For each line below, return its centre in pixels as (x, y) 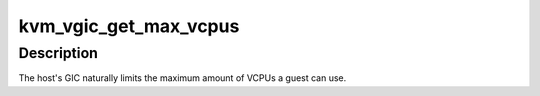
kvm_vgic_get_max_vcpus (129, 26)
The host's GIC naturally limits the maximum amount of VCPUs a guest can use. (182, 78)
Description (58, 53)
